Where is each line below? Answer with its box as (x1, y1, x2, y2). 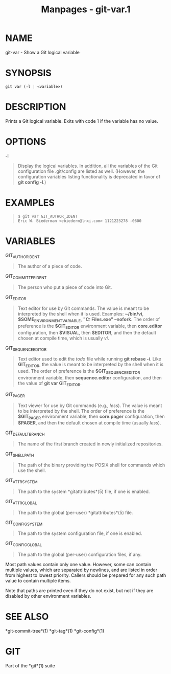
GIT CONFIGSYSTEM (5, 519, 43, 527)
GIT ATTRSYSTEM (5, 477, 38, 484)
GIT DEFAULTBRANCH (5, 430, 45, 437)
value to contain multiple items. (5, 578, 71, 584)
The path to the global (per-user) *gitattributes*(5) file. (17, 509, 133, 515)
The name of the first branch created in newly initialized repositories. (17, 441, 163, 447)
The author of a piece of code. (17, 263, 83, 269)
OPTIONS (5, 136, 46, 147)
